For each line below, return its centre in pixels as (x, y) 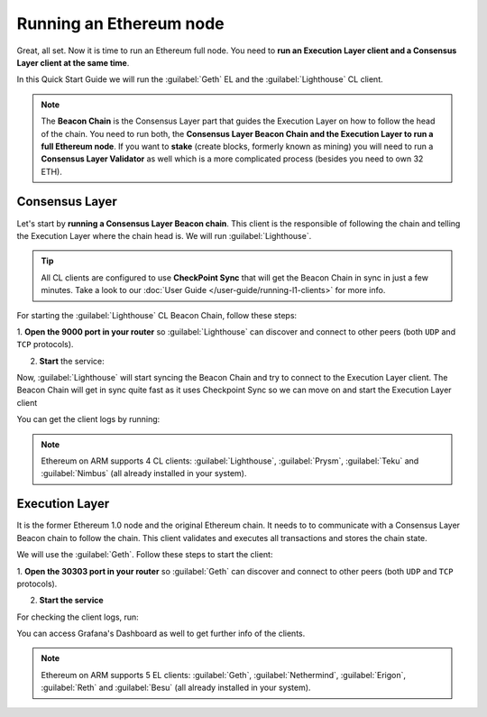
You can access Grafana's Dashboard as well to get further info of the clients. (161, 634)
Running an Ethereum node (120, 23)
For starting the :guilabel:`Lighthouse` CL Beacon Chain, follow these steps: (157, 315)
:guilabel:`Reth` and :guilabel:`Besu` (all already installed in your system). (176, 688)
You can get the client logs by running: (88, 419)
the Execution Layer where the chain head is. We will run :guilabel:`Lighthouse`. (164, 235)
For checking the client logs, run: (78, 617)
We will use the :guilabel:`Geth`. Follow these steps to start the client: (145, 555)
